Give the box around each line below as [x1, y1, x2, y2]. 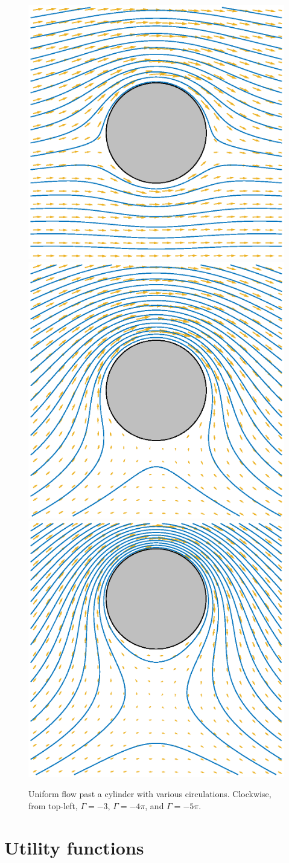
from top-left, [28, 799, 78, 812]
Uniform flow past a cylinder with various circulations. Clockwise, [28, 787, 272, 800]
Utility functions [4, 835, 144, 859]
